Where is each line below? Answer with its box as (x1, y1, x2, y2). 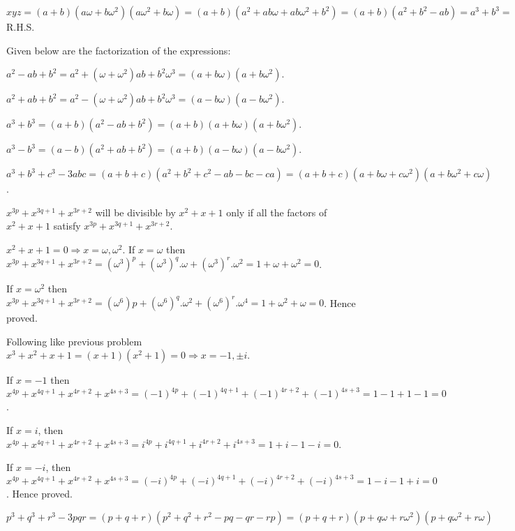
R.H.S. (6, 20, 35, 33)
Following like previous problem (6, 334, 142, 348)
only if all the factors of (226, 204, 327, 219)
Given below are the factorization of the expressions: (6, 43, 231, 57)
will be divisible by (95, 204, 176, 219)
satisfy (53, 218, 81, 233)
